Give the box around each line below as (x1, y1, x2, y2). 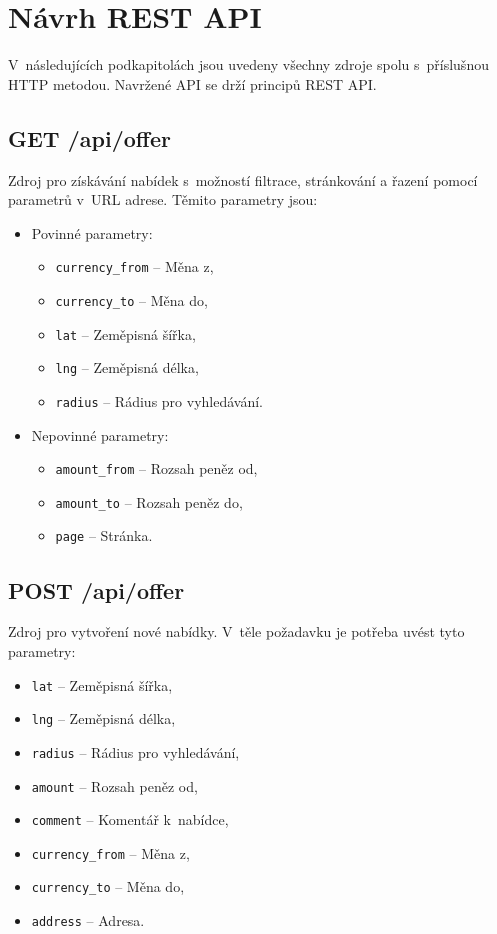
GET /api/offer (8, 122, 171, 153)
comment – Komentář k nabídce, (31, 809, 229, 830)
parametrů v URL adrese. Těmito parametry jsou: (8, 189, 318, 210)
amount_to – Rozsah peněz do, (55, 491, 243, 512)
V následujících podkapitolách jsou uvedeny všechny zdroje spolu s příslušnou (8, 54, 489, 75)
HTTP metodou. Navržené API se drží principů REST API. (8, 73, 377, 94)
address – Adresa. (31, 910, 145, 931)
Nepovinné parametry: (31, 424, 169, 445)
